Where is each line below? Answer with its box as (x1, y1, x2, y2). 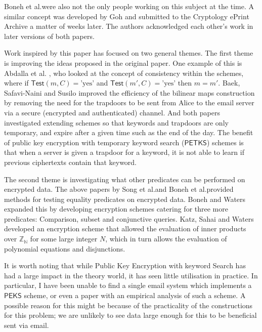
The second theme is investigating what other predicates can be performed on (4, 174, 245, 184)
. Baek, (218, 77, 240, 88)
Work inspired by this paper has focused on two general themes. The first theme (4, 48, 253, 58)
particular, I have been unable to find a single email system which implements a (4, 280, 252, 290)
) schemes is (206, 137, 244, 147)
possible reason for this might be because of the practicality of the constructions (4, 300, 253, 310)
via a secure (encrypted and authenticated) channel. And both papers (4, 107, 220, 117)
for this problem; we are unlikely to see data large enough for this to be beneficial (4, 310, 257, 320)
